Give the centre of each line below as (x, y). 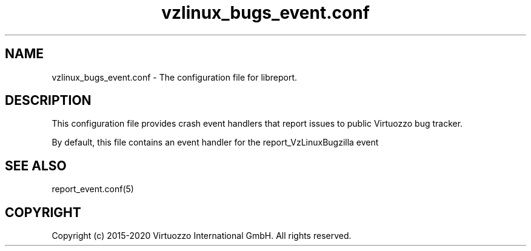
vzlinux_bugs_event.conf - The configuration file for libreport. (175, 77)
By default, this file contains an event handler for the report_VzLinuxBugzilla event (215, 142)
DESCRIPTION (48, 101)
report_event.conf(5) (93, 189)
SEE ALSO (36, 166)
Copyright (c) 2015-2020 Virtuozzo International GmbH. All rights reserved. (202, 236)
